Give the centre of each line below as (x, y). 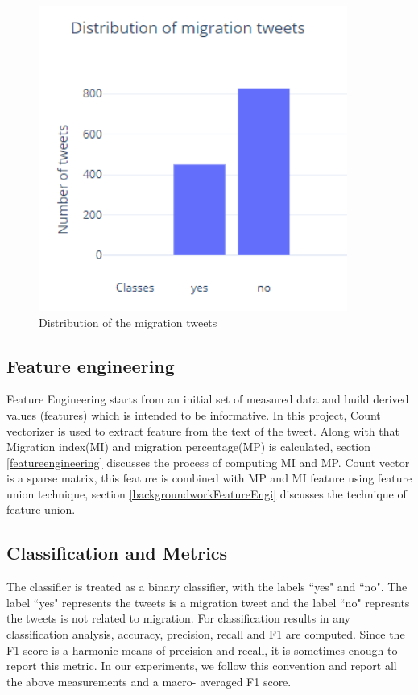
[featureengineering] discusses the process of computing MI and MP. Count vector (208, 462)
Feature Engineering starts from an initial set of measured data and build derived (208, 399)
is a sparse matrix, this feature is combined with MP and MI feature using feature (209, 478)
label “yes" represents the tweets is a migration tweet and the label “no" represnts (208, 602)
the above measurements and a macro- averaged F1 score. (149, 681)
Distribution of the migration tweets (128, 322)
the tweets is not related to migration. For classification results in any (179, 618)
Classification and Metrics (117, 553)
